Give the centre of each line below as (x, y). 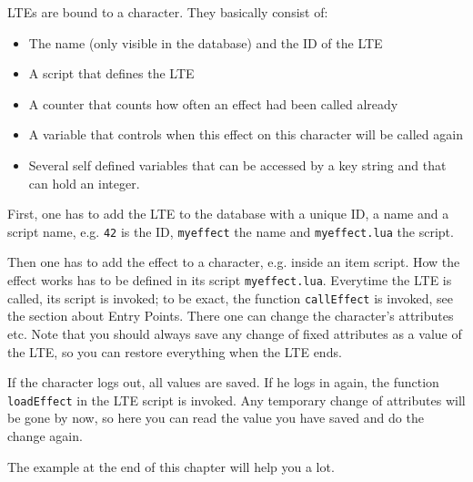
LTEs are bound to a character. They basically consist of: (168, 12)
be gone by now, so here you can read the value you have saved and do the (216, 418)
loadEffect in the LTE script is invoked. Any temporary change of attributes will (236, 400)
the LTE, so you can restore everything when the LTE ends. (175, 351)
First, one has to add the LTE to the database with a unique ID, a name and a (228, 214)
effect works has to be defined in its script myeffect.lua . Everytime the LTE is (230, 280)
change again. (45, 435)
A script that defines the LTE (111, 73)
